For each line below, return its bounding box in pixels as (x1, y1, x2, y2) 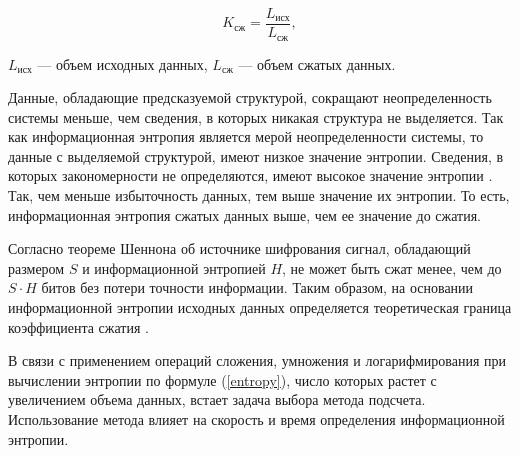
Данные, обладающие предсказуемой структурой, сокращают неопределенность (8, 87, 492, 108)
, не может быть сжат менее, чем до (282, 257, 502, 278)
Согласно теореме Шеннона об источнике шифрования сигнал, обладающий (8, 238, 471, 259)
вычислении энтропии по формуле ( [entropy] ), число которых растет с (8, 369, 437, 390)
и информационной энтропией (82, 257, 266, 278)
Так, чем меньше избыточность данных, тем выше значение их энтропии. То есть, (8, 185, 510, 206)
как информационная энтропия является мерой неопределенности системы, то (8, 126, 484, 147)
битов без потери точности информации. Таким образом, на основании (41, 277, 474, 298)
